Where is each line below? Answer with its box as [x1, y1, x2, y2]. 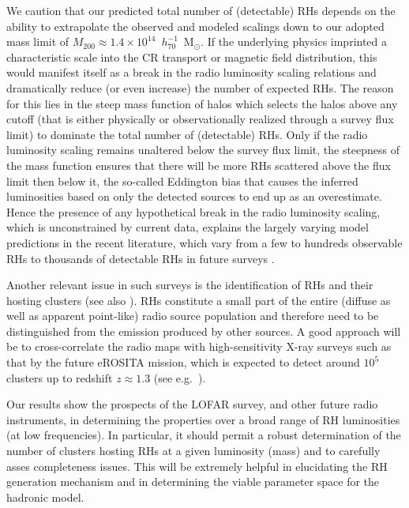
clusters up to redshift [6, 369, 113, 386]
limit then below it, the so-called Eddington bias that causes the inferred [6, 172, 358, 189]
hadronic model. [6, 488, 84, 505]
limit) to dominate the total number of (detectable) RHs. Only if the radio [6, 126, 368, 142]
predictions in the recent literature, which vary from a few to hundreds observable [6, 234, 403, 250]
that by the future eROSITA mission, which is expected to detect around [6, 354, 360, 371]
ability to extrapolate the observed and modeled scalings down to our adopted [6, 17, 385, 34]
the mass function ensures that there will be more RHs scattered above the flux [6, 156, 391, 173]
